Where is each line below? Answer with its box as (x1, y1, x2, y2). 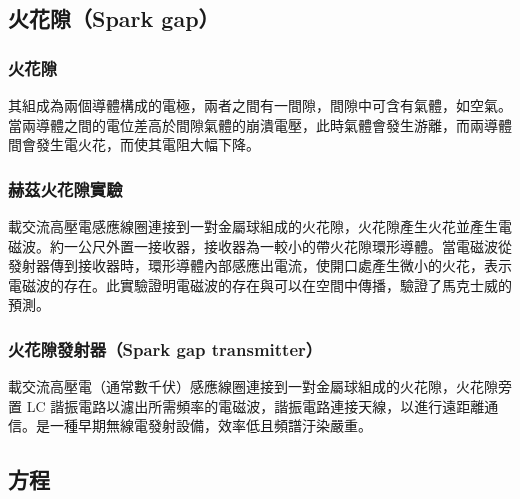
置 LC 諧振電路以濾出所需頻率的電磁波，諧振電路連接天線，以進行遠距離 (8, 395, 485, 416)
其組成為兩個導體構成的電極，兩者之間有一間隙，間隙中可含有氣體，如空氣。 (8, 95, 512, 115)
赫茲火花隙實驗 (8, 176, 123, 201)
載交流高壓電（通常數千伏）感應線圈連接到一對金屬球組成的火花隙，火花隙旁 (8, 376, 512, 397)
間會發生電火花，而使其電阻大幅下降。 (8, 134, 260, 155)
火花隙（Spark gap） (8, 3, 220, 34)
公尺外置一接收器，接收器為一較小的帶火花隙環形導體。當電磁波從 (77, 235, 512, 256)
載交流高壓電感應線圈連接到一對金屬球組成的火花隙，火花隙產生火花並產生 (8, 216, 498, 236)
